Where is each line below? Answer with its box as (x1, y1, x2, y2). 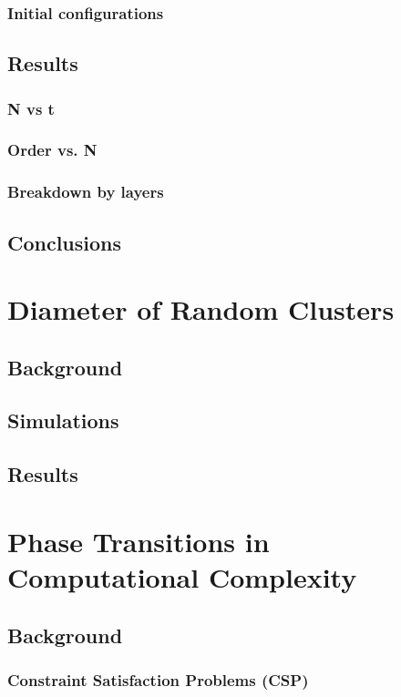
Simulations (7, 406, 119, 435)
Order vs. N (7, 138, 98, 161)
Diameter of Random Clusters (7, 291, 395, 328)
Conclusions (7, 228, 122, 256)
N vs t (7, 97, 55, 119)
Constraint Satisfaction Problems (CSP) (7, 668, 309, 691)
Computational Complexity (7, 559, 357, 596)
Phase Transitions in (7, 522, 270, 559)
